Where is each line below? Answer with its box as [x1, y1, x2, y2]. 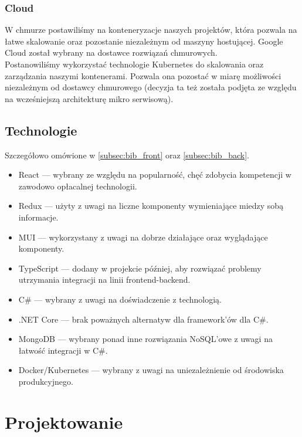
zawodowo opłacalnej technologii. [18, 179, 137, 192]
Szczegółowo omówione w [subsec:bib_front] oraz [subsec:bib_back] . [5, 148, 249, 161]
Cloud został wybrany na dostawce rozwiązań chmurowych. [5, 46, 218, 59]
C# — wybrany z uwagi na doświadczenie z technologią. [18, 293, 222, 305]
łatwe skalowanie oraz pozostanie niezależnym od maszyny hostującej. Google [5, 35, 283, 47]
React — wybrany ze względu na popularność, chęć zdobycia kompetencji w [18, 168, 291, 181]
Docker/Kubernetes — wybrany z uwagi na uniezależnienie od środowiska [18, 364, 284, 376]
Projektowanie [5, 409, 123, 433]
